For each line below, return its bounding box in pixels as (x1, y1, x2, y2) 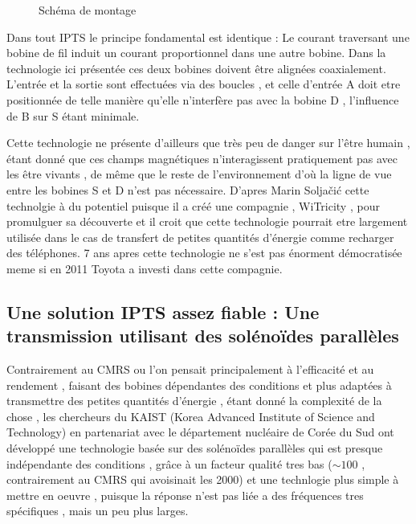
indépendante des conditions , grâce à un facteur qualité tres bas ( (6, 455, 332, 472)
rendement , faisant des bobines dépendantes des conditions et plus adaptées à (6, 376, 392, 393)
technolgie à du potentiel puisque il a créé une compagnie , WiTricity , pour (6, 197, 380, 214)
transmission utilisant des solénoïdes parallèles (6, 323, 399, 348)
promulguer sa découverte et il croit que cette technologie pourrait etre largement (6, 213, 408, 230)
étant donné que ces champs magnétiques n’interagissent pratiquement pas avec (6, 149, 398, 166)
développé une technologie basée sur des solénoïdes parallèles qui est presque (6, 440, 383, 456)
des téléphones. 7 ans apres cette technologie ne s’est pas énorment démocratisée (6, 244, 402, 261)
